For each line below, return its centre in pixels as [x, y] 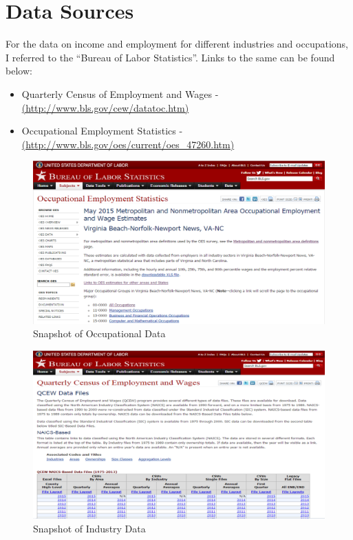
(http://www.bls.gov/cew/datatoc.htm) [105, 107]
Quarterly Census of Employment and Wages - [120, 93]
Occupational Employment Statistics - [102, 131]
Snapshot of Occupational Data [99, 333]
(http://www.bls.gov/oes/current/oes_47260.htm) [128, 144]
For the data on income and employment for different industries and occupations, [177, 44]
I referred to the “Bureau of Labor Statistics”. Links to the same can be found [170, 57]
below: [19, 71]
